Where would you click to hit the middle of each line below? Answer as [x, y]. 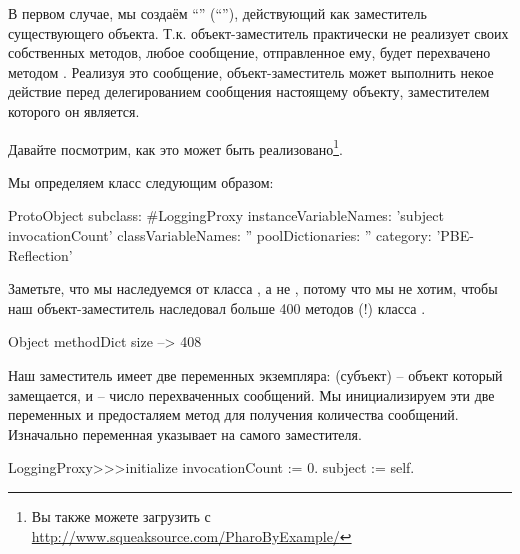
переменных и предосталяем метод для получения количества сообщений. [233, 414]
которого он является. [74, 110]
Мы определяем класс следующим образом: [141, 181]
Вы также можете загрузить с [121, 515]
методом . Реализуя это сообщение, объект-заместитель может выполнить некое [251, 71]
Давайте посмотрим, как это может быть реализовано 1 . [175, 147]
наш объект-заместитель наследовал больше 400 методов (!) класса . [217, 307]
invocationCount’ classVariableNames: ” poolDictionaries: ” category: [220, 235]
